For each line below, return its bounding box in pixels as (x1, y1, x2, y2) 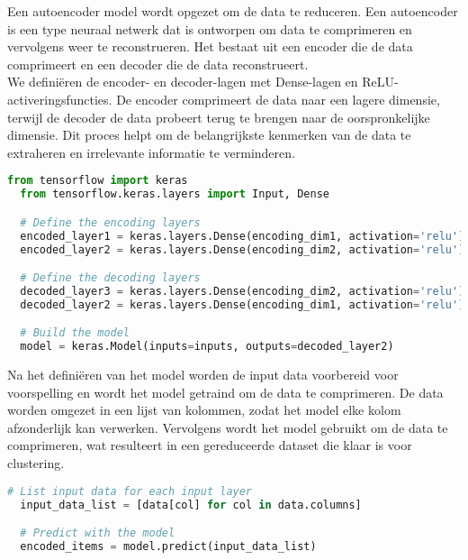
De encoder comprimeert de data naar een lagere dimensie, (116, 89, 440, 108)
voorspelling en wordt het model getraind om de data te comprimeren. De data (7, 382, 444, 401)
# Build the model (20, 326, 130, 340)
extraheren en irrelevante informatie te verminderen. (7, 142, 295, 161)
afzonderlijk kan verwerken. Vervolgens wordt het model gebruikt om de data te (7, 418, 448, 436)
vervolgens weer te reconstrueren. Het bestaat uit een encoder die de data (7, 37, 413, 56)
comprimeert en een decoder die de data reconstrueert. (7, 54, 309, 73)
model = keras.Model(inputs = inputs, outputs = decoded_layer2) (20, 340, 394, 353)
